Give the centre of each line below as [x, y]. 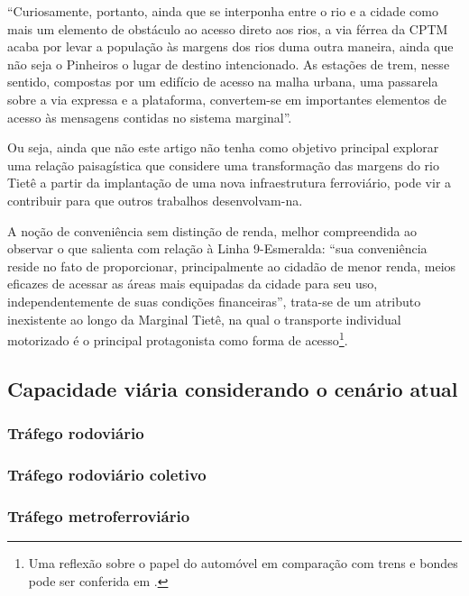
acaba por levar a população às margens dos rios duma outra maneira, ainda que [230, 46]
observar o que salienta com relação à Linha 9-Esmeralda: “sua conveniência [217, 248]
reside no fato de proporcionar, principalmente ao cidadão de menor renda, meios [232, 266]
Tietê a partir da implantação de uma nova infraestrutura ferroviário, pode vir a [230, 183]
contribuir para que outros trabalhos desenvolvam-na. [155, 200]
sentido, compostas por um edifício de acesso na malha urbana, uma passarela [223, 82]
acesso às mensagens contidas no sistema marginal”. [150, 117]
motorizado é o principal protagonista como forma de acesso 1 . [178, 339]
